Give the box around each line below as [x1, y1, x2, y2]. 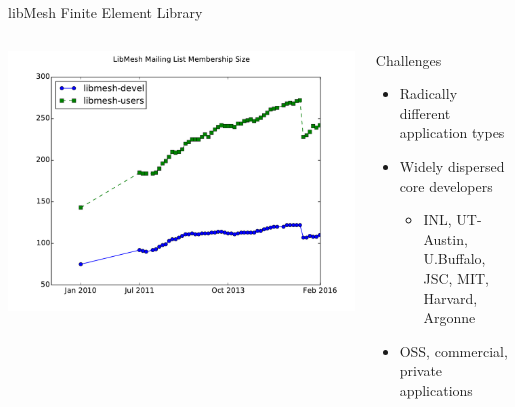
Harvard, [423, 287, 478, 308]
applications [399, 379, 473, 400]
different [399, 102, 451, 123]
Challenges [375, 49, 442, 70]
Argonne [423, 307, 476, 328]
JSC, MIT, [423, 267, 489, 288]
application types [399, 122, 505, 143]
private [399, 360, 443, 381]
